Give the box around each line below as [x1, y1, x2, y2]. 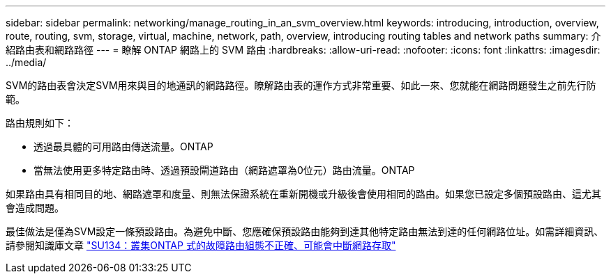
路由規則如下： [6, 117, 74, 129]
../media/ [6, 56, 47, 68]
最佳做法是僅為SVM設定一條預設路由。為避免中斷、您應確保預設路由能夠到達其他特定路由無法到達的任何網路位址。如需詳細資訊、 [6, 225, 604, 237]
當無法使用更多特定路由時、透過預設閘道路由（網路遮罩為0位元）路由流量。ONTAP [33, 164, 415, 176]
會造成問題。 [6, 202, 64, 214]
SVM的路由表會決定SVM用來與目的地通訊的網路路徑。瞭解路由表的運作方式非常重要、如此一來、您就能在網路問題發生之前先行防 [6, 79, 596, 91]
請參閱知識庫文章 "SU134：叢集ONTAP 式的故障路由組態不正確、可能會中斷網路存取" [6, 239, 396, 251]
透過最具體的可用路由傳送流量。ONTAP [33, 141, 213, 152]
